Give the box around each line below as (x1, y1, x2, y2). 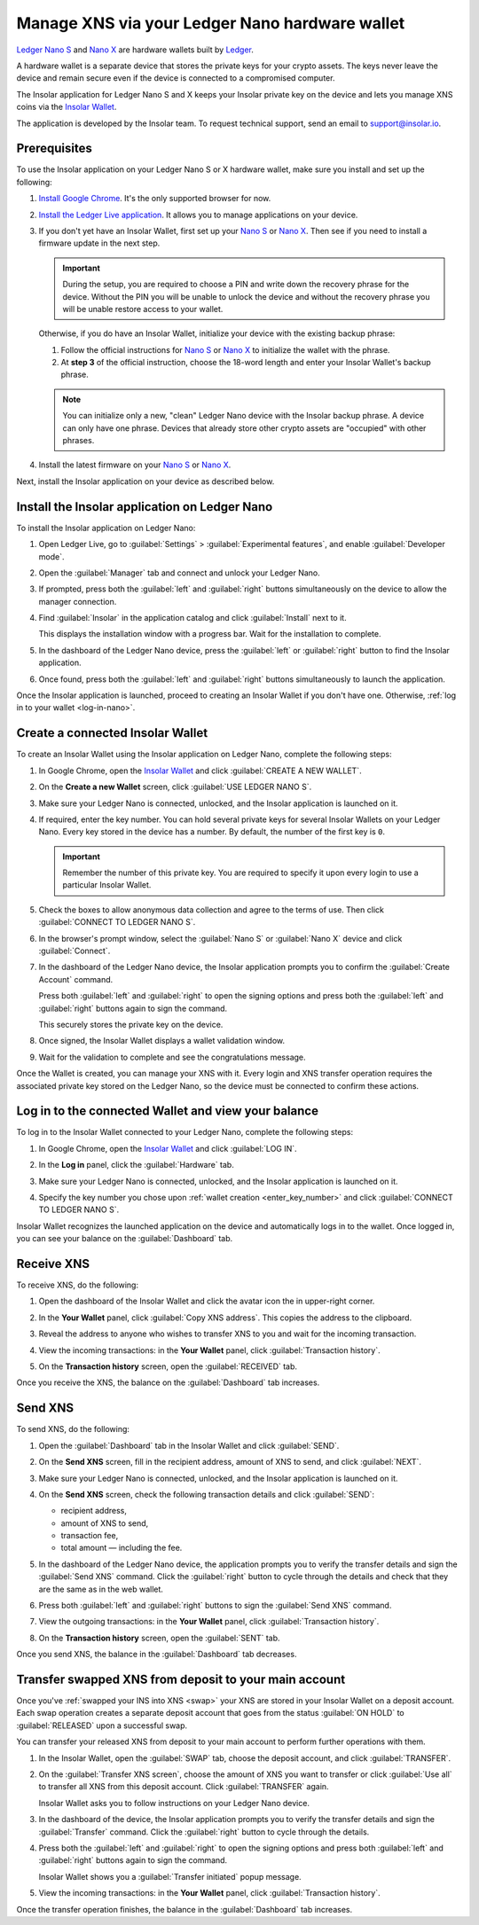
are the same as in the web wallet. (38, 1584, 164, 1594)
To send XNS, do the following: (16, 1424, 130, 1435)
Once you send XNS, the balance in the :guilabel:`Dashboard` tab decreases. (16, 1649, 297, 1660)
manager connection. (38, 596, 117, 606)
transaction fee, (60, 1530, 119, 1541)
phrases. (62, 435, 95, 446)
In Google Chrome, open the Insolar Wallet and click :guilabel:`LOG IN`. (38, 1143, 297, 1154)
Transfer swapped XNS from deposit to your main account (16, 1672, 346, 1686)
